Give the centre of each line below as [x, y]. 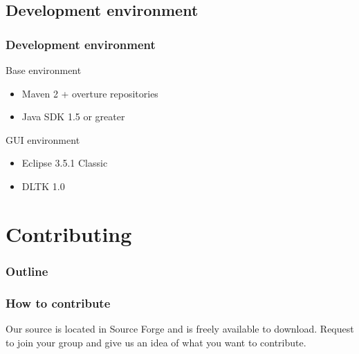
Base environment [44, 70]
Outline [27, 271]
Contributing [69, 233]
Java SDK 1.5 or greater [73, 117]
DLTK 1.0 [43, 186]
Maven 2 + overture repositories [90, 93]
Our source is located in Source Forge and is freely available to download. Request [180, 328]
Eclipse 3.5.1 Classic [65, 163]
